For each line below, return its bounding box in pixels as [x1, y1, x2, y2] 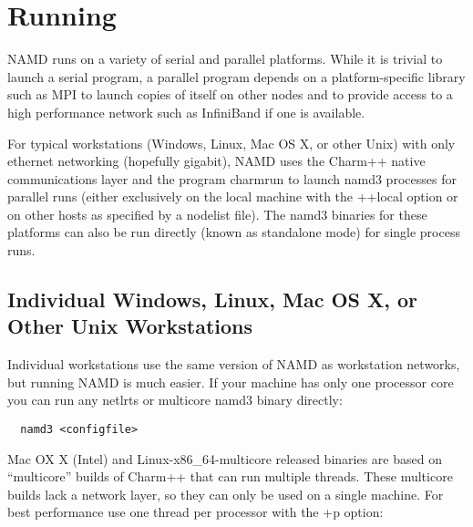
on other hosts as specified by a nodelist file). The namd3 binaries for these [7, 204, 427, 223]
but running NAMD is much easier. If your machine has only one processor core [7, 372, 454, 391]
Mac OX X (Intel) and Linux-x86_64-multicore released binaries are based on [7, 449, 442, 468]
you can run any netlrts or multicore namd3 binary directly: [7, 390, 343, 409]
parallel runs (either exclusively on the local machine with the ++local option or [7, 187, 458, 206]
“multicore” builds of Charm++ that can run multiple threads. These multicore [7, 467, 453, 486]
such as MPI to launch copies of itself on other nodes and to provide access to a [7, 85, 453, 104]
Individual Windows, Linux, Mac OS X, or [7, 285, 418, 314]
